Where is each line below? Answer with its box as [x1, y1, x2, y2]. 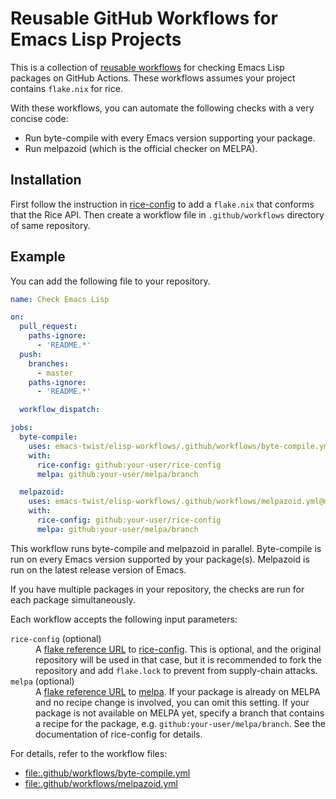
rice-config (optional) [10, 632, 102, 644]
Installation [10, 172, 82, 189]
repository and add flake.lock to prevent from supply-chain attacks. [35, 664, 318, 676]
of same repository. [10, 219, 91, 231]
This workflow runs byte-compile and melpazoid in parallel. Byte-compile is [10, 542, 322, 554]
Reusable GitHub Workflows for [10, 7, 278, 30]
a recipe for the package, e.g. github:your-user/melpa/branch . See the [35, 717, 326, 729]
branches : [28, 358, 70, 369]
